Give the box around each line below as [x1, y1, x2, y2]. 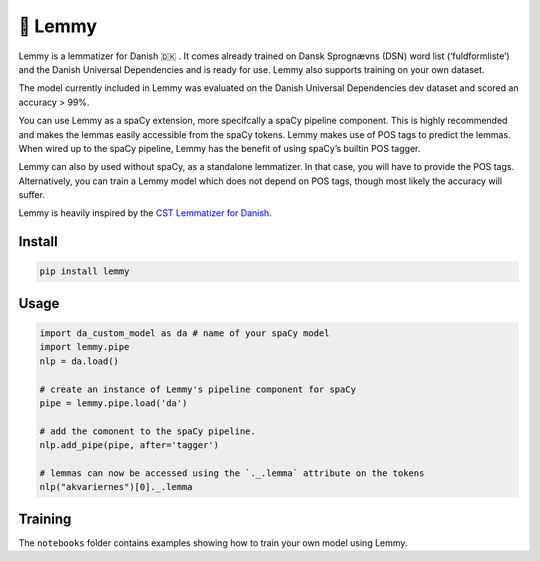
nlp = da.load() [39, 355, 120, 367]
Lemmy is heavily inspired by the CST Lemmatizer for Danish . [18, 207, 272, 219]
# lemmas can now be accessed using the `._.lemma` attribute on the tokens [39, 467, 425, 479]
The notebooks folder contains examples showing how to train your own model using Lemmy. [18, 536, 408, 549]
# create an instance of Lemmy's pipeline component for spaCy [39, 383, 357, 395]
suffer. [18, 189, 45, 201]
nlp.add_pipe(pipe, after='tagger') [39, 440, 220, 451]
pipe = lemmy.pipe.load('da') [39, 398, 188, 409]
